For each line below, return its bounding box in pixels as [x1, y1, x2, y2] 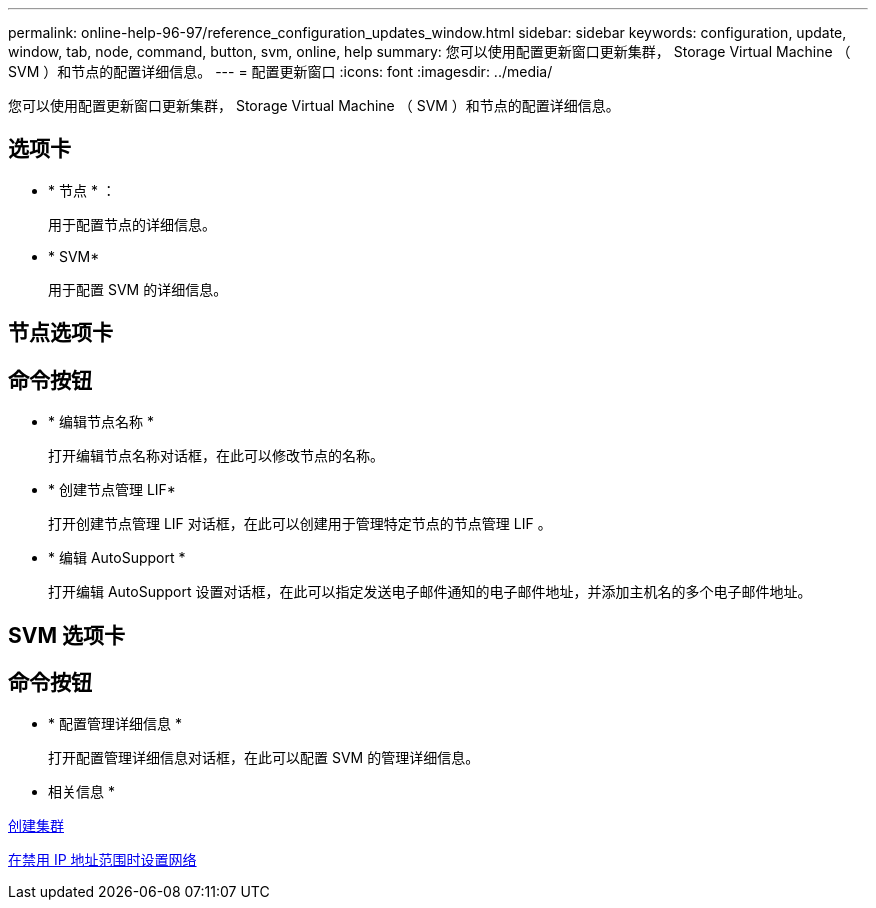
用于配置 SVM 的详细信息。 [48, 280, 228, 298]
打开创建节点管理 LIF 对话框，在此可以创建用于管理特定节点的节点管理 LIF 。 [48, 515, 552, 533]
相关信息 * [48, 783, 115, 801]
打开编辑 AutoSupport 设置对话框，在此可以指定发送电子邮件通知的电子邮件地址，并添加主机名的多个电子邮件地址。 [48, 583, 812, 601]
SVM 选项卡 [8, 622, 125, 648]
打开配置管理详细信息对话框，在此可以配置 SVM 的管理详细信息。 [48, 749, 480, 767]
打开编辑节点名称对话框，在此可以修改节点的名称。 [48, 447, 384, 465]
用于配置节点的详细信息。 [48, 215, 216, 233]
